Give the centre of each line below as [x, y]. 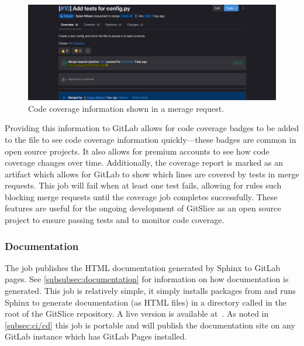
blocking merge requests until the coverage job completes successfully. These [141, 196]
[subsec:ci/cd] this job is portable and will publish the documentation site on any [150, 325]
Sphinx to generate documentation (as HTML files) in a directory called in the [146, 302]
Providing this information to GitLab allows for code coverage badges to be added [152, 128]
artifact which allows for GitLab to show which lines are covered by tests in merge [152, 174]
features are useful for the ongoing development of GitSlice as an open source [143, 208]
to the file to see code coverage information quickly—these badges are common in [151, 139]
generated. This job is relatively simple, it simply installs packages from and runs [150, 291]
